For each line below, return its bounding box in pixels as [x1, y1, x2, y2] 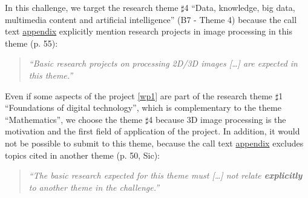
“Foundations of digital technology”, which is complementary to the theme [5, 101, 281, 114]
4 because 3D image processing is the [148, 113, 286, 125]
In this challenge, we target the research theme [5, 1, 179, 13]
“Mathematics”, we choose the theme [5, 113, 143, 125]
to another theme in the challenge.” [28, 180, 160, 193]
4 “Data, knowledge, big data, [184, 1, 295, 13]
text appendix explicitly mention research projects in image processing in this [5, 25, 293, 38]
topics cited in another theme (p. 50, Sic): [5, 148, 160, 161]
